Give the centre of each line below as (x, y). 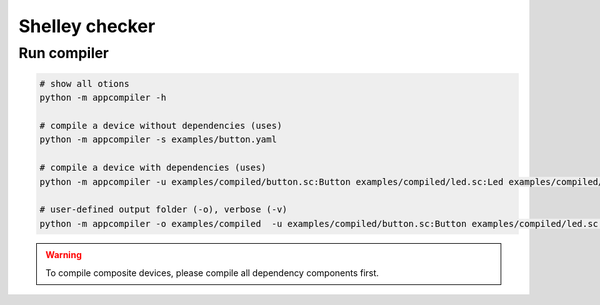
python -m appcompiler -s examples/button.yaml (158, 139)
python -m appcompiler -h (103, 98)
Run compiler (63, 53)
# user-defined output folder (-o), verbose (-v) (163, 209)
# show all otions (84, 83)
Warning (63, 254)
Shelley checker (87, 26)
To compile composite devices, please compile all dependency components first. (212, 273)
